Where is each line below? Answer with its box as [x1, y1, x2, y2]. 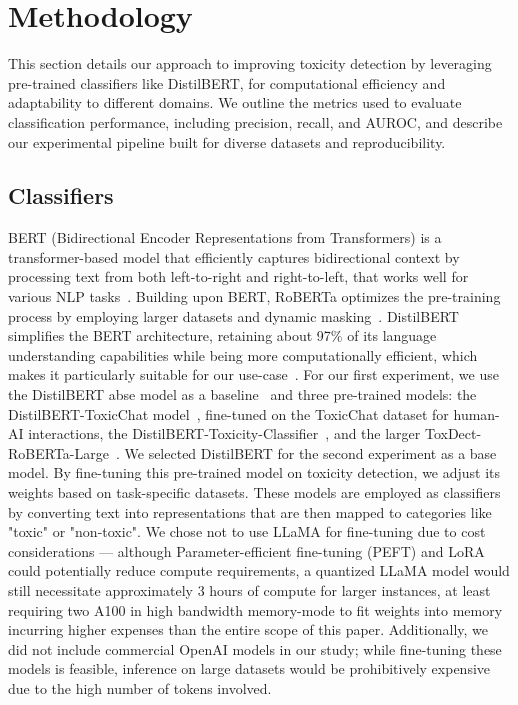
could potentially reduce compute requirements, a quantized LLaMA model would [8, 560, 510, 581]
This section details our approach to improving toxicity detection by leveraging [8, 53, 492, 74]
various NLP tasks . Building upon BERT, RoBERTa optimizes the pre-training [8, 286, 501, 307]
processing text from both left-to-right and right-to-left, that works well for [8, 266, 469, 287]
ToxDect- [424, 423, 482, 444]
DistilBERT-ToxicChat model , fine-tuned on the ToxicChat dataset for [8, 403, 449, 424]
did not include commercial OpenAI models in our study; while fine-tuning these [8, 638, 502, 659]
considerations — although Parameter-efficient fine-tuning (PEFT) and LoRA [8, 540, 485, 561]
